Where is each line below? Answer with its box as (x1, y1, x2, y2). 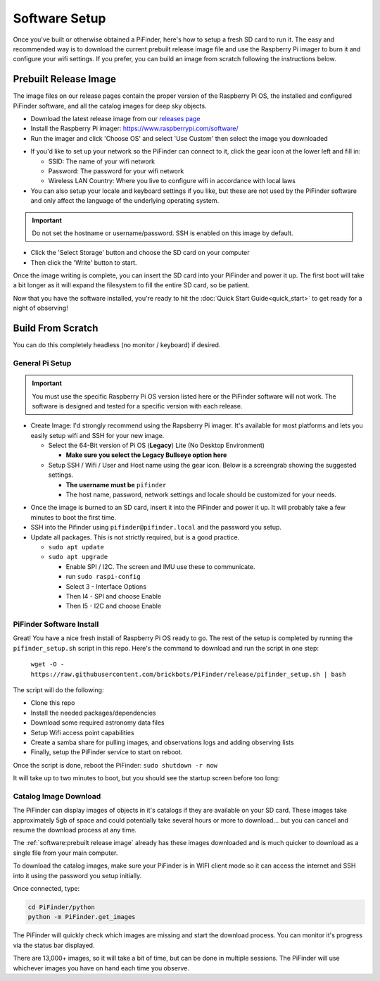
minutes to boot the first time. (30, 513, 116, 521)
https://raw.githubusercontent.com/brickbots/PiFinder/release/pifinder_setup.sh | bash (30, 670, 346, 678)
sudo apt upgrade (48, 553, 108, 561)
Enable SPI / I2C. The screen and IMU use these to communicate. (65, 562, 256, 570)
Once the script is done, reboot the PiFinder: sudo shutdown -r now (13, 761, 218, 769)
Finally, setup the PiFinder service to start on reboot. (30, 748, 183, 756)
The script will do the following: (13, 686, 104, 694)
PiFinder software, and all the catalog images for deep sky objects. (13, 101, 207, 110)
